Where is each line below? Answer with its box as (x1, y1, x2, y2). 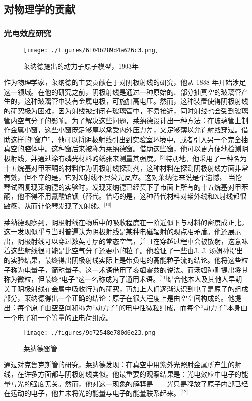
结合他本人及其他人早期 (167, 274, 242, 284)
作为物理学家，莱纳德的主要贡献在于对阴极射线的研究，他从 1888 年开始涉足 (4, 77, 246, 87)
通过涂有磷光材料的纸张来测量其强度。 (37, 153, 160, 163)
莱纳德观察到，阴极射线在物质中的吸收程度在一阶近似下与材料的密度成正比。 (4, 217, 248, 227)
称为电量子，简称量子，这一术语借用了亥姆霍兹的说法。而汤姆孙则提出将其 (10, 264, 248, 274)
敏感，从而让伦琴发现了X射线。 (4, 200, 104, 210)
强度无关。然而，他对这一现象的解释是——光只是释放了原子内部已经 (31, 378, 248, 388)
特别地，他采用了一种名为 (165, 153, 247, 163)
